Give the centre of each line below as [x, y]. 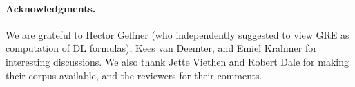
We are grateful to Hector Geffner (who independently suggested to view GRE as [177, 34]
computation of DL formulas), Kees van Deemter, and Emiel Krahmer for [161, 48]
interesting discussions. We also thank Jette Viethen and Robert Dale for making [177, 61]
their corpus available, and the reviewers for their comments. [134, 75]
